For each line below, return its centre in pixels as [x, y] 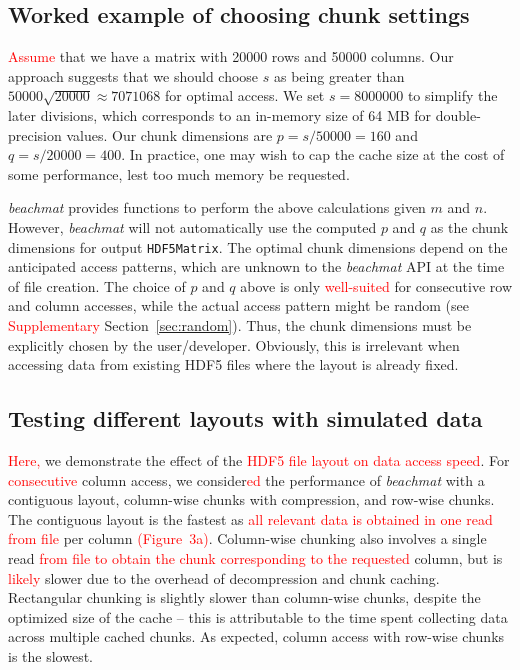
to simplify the [452, 95]
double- [458, 114]
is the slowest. [50, 655]
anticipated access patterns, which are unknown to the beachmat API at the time [256, 266]
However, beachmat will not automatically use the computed [192, 226]
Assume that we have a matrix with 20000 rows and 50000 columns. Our [231, 56]
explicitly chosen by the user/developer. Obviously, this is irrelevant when [234, 344]
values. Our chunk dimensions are [169, 134]
